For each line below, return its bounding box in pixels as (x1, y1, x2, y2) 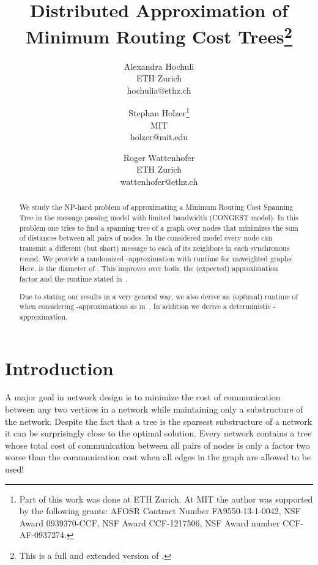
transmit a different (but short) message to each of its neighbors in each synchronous (19, 243, 290, 253)
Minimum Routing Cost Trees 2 (26, 21, 292, 49)
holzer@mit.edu (130, 130, 188, 143)
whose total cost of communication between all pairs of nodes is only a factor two (5, 438, 310, 451)
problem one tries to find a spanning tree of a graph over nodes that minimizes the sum (19, 222, 298, 233)
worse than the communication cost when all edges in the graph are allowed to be (5, 451, 311, 463)
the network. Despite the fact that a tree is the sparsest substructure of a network (5, 414, 312, 427)
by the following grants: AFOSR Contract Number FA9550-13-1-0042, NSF (19, 504, 301, 517)
